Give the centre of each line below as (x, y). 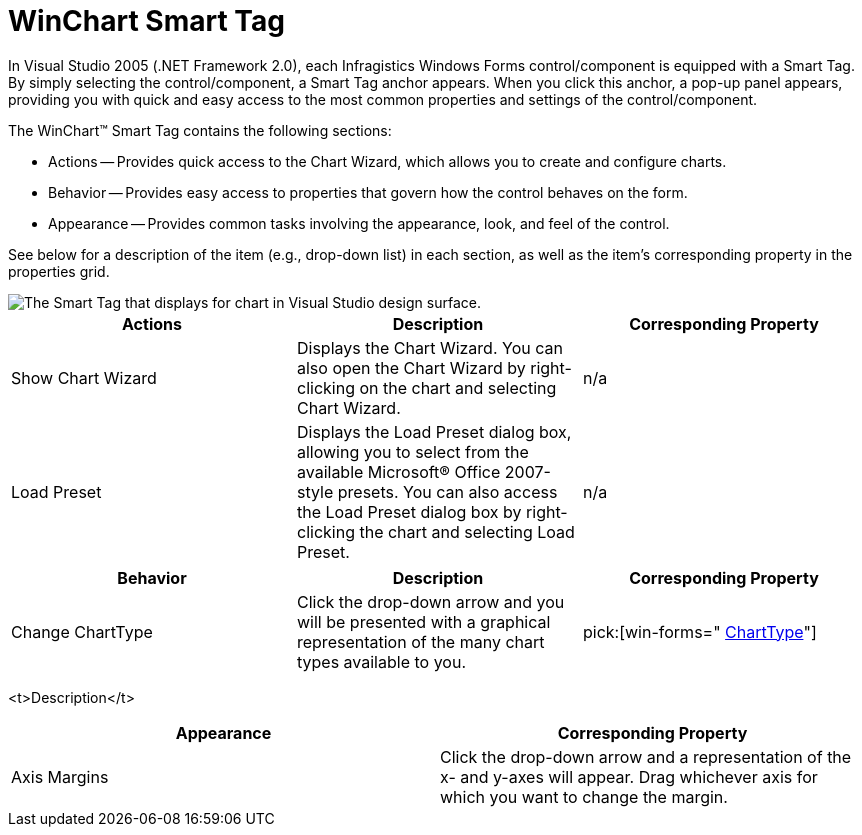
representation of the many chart (420, 641)
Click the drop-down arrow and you (430, 601)
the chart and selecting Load (467, 531)
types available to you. (381, 661)
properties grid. (59, 271)
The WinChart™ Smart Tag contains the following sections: (200, 130)
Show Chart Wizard (84, 377)
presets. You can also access (447, 491)
